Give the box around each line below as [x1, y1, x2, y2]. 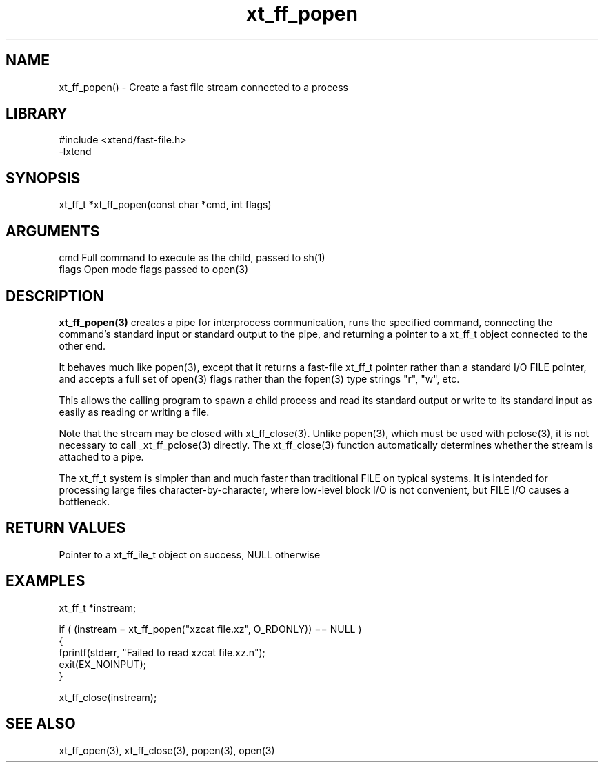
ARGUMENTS [6, 222, 100, 240]
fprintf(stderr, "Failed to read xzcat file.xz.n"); [59, 646, 265, 658]
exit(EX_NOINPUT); [59, 658, 147, 670]
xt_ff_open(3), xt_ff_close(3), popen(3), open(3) [59, 744, 275, 756]
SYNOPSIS [6, 169, 81, 187]
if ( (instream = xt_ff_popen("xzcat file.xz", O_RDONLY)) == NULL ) [59, 623, 362, 635]
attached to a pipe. [59, 450, 144, 463]
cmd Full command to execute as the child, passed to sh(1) [59, 252, 325, 264]
